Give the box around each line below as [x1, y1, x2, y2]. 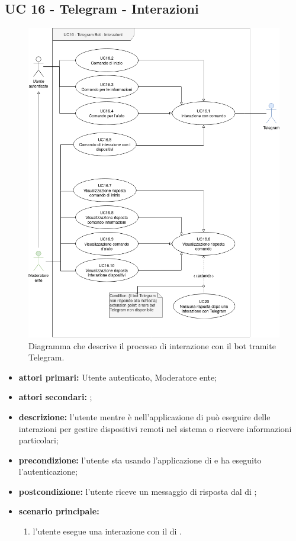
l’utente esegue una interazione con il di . [33, 525, 182, 537]
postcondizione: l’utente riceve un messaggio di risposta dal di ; [18, 485, 257, 497]
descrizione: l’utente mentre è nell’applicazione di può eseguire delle [18, 410, 271, 423]
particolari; [18, 434, 59, 446]
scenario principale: [18, 505, 99, 517]
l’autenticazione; [18, 465, 78, 478]
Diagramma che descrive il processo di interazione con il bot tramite [28, 339, 276, 352]
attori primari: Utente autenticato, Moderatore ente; [18, 371, 217, 383]
